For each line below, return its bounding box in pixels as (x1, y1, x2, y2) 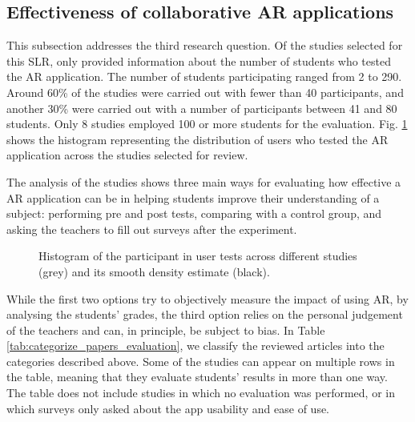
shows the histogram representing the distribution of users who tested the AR (6, 131, 389, 147)
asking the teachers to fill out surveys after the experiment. (6, 220, 297, 237)
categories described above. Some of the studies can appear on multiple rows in (6, 352, 395, 369)
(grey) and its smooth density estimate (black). (38, 263, 270, 279)
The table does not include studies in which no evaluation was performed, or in (6, 384, 395, 401)
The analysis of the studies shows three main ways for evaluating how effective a (6, 173, 401, 190)
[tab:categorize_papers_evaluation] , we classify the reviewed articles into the (6, 337, 385, 354)
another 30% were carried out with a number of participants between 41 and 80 (6, 99, 397, 116)
